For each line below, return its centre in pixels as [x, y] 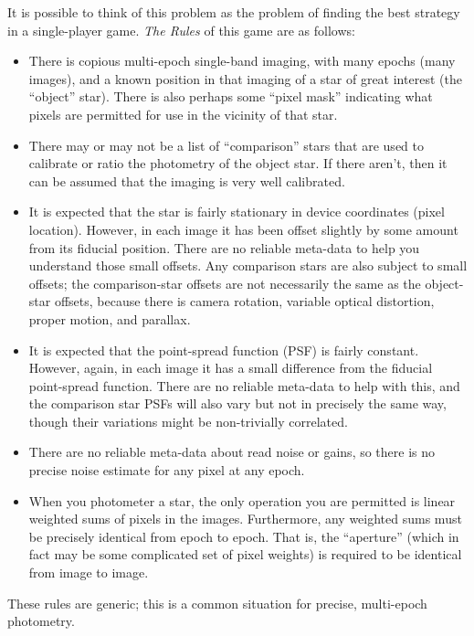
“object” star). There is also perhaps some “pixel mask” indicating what [231, 96]
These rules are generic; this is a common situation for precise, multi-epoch [217, 603]
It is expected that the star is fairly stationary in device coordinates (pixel [237, 212]
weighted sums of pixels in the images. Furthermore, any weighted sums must [245, 519]
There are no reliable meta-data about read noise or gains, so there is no [232, 452]
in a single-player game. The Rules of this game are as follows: [181, 30]
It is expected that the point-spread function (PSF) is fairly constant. [224, 350]
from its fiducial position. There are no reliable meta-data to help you [224, 247]
